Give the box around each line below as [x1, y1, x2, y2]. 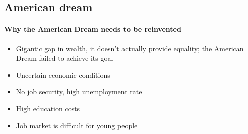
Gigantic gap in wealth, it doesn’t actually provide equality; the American [16, 43, 244, 53]
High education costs [16, 103, 80, 113]
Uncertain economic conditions [16, 69, 110, 80]
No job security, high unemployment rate [16, 86, 142, 97]
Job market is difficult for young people [16, 120, 138, 130]
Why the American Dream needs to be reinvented [4, 24, 181, 34]
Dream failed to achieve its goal [16, 53, 113, 63]
